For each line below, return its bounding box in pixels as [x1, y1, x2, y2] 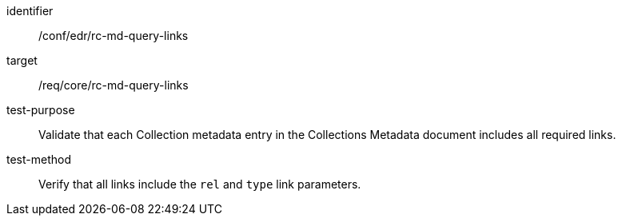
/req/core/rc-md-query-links [38, 78, 189, 92]
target [6, 54, 38, 67]
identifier [6, 4, 54, 18]
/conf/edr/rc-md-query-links [38, 29, 189, 42]
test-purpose [6, 103, 75, 117]
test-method [6, 153, 71, 166]
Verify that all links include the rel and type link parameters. [38, 177, 361, 191]
